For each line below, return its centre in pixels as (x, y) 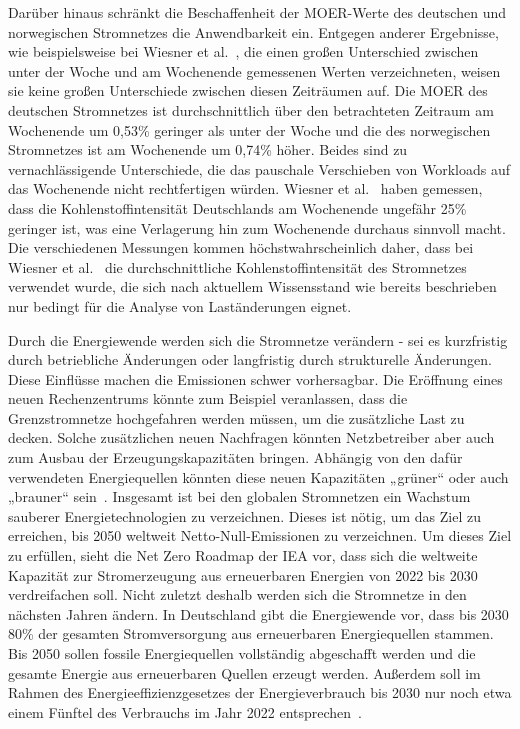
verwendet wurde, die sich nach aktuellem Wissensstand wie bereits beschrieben (252, 286)
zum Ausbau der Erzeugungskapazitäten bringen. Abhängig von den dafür (235, 457)
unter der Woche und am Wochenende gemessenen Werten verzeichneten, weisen (254, 70)
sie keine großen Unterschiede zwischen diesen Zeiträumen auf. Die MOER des (248, 90)
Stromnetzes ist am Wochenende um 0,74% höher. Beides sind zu (208, 149)
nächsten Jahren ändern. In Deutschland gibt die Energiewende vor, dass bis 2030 (258, 613)
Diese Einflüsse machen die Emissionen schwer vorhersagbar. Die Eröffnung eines (255, 378)
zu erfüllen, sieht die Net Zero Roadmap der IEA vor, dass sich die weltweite (243, 555)
